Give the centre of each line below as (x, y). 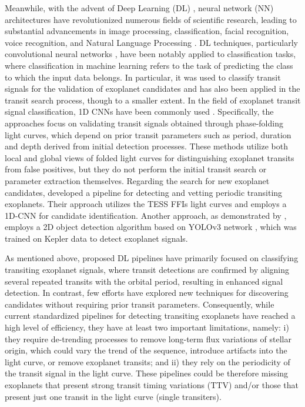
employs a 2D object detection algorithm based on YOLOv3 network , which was (151, 227)
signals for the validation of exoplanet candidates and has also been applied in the (152, 89)
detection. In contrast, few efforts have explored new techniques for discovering (147, 293)
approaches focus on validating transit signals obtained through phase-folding (144, 123)
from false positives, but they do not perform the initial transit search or (136, 169)
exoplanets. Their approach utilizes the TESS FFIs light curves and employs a (146, 204)
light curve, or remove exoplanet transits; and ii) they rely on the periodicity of (148, 361)
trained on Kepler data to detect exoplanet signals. (96, 238)
